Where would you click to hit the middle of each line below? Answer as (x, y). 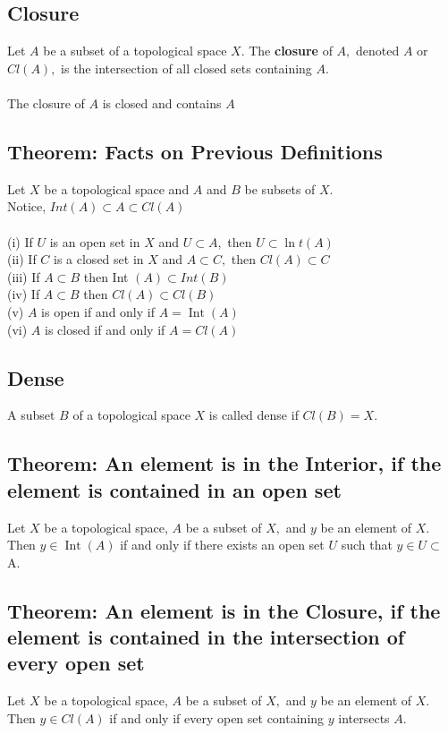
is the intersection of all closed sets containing (186, 68)
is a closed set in (99, 259)
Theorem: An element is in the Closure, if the (224, 610)
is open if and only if (98, 311)
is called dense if (254, 415)
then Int (106, 276)
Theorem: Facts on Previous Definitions (195, 151)
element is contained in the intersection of (206, 637)
